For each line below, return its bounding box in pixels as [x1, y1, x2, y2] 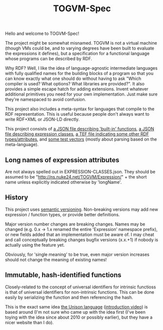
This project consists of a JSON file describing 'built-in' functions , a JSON [5, 126, 155, 132]
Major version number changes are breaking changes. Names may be [5, 221, 145, 227]
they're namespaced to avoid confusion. [5, 97, 86, 102]
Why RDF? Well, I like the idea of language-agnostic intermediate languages [5, 65, 158, 71]
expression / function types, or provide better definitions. [5, 211, 120, 217]
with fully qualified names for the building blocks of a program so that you [5, 71, 154, 76]
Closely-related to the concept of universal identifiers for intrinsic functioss [5, 284, 156, 290]
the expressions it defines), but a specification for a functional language [5, 51, 150, 56]
